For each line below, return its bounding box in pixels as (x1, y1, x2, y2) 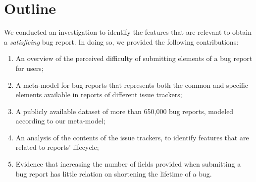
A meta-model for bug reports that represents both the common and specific (15, 79, 248, 90)
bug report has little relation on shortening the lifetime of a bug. (15, 168, 212, 179)
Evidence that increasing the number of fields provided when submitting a (15, 159, 241, 169)
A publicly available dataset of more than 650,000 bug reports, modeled (15, 106, 234, 116)
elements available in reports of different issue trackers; (15, 89, 182, 100)
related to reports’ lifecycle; (15, 142, 99, 152)
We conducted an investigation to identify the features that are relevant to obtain (4, 27, 252, 37)
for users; (15, 62, 44, 73)
